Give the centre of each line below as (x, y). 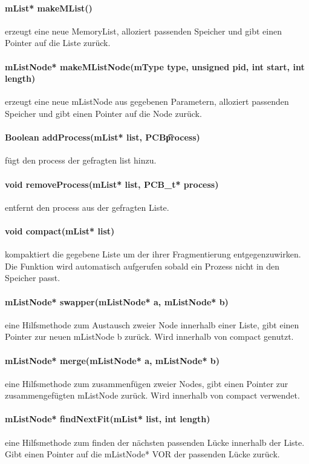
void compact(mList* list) (60, 230)
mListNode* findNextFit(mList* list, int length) (108, 419)
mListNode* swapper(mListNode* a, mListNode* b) (117, 301)
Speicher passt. (33, 278)
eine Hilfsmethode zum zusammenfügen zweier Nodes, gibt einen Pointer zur (147, 383)
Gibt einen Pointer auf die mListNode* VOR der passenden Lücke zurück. (142, 454)
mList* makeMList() (49, 8)
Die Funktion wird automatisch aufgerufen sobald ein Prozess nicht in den (142, 266)
